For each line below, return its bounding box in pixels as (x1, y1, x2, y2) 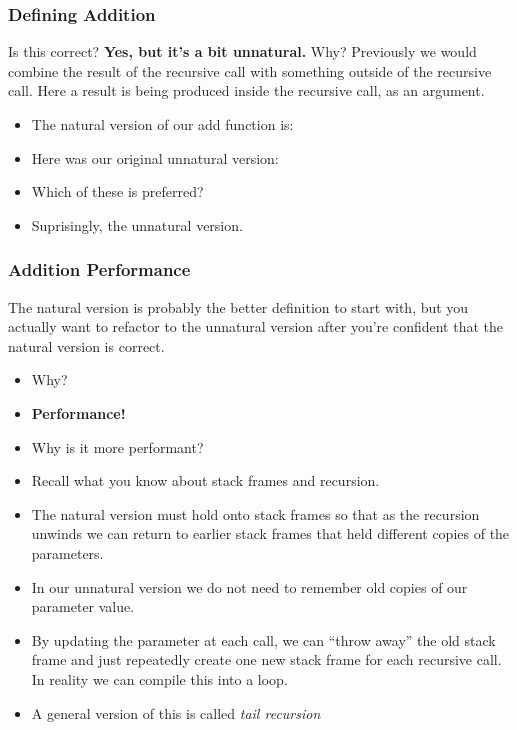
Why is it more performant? (31, 436, 204, 457)
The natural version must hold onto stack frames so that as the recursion (31, 503, 480, 524)
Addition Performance (8, 257, 191, 282)
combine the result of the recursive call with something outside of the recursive (8, 60, 492, 81)
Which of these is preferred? (31, 181, 204, 202)
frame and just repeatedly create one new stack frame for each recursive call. (31, 649, 502, 670)
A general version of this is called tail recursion (31, 702, 321, 723)
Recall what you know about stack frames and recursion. (31, 470, 380, 491)
